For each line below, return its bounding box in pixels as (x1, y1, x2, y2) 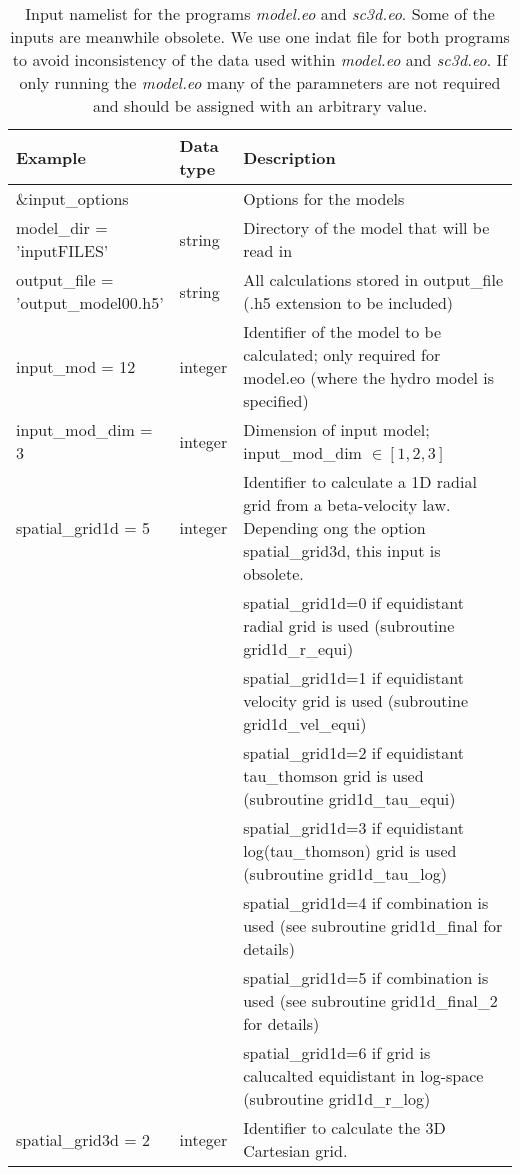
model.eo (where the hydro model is (243, 366, 495, 389)
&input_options (16, 187, 129, 210)
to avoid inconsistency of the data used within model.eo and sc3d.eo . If (12, 48, 508, 71)
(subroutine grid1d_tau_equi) (243, 787, 456, 810)
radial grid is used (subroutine (243, 614, 455, 637)
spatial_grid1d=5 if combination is (243, 966, 489, 989)
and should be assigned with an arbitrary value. (92, 94, 428, 117)
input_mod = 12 (16, 354, 136, 378)
